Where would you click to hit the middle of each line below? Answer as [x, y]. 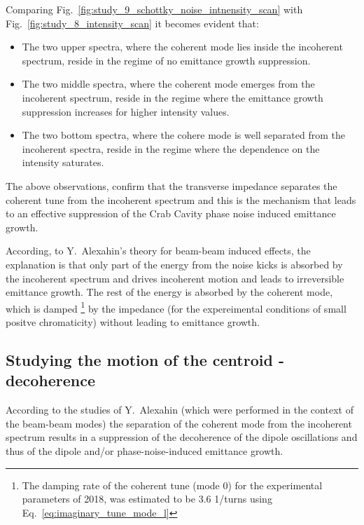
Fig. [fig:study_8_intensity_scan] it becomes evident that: [132, 23]
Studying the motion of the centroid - [145, 359]
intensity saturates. [63, 162]
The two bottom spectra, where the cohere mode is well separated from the [183, 135]
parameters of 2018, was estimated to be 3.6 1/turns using [147, 499]
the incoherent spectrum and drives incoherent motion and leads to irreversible [175, 278]
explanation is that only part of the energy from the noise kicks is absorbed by [174, 264]
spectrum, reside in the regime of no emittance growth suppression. [166, 60]
